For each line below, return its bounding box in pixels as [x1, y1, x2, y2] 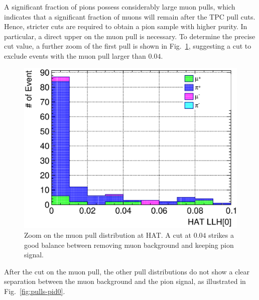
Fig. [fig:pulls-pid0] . [4, 285, 65, 296]
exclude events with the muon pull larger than [4, 50, 146, 61]
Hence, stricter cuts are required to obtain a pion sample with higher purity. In [4, 21, 247, 32]
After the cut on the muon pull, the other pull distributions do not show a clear [4, 266, 249, 276]
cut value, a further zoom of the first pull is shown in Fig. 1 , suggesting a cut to [4, 41, 251, 51]
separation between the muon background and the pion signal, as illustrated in [4, 276, 246, 286]
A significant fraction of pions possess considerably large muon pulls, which [4, 2, 235, 12]
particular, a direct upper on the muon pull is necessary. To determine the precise [4, 31, 255, 41]
